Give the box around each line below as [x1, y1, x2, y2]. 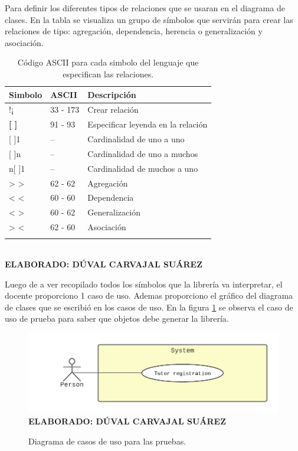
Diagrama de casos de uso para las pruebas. [28, 434, 186, 447]
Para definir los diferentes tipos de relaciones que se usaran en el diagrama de [5, 2, 285, 14]
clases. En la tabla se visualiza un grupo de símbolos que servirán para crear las [5, 13, 293, 25]
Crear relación [87, 103, 139, 116]
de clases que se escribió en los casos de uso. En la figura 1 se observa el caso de [5, 300, 293, 313]
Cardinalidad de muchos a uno [87, 162, 198, 174]
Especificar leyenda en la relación [87, 118, 208, 130]
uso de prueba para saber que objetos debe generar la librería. [5, 312, 229, 325]
